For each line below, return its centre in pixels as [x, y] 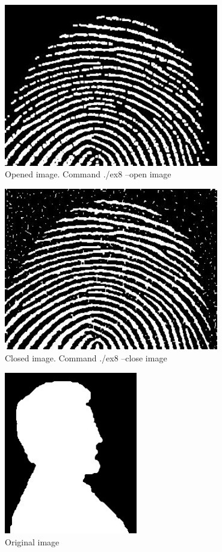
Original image [32, 541]
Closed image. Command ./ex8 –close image [86, 358]
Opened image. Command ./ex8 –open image [88, 174]
